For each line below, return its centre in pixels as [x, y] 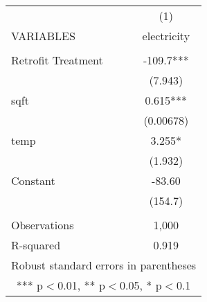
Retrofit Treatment [57, 60]
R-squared [36, 245]
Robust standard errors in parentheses [104, 265]
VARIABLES [43, 36]
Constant [33, 180]
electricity [166, 36]
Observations [43, 225]
